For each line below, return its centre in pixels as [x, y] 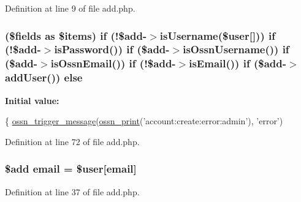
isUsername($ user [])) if [217, 35]
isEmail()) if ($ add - [238, 63]
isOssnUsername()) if [236, 49]
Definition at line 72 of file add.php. [72, 141]
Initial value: [32, 100]
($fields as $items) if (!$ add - [76, 35]
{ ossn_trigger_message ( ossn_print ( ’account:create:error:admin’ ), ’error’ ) [144, 121]
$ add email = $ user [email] [71, 169]
